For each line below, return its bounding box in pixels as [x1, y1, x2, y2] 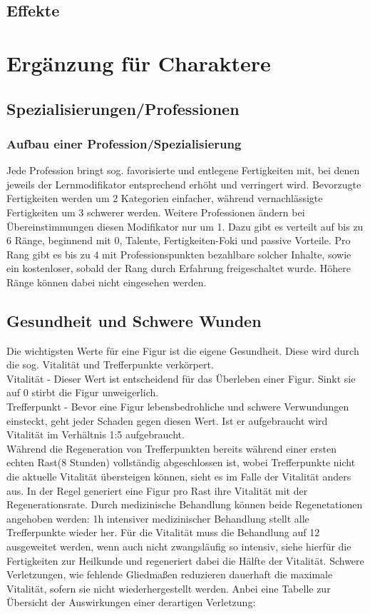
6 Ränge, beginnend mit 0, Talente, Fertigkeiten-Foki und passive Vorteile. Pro [6, 233, 351, 248]
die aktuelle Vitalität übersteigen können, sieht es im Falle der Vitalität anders [6, 469, 351, 484]
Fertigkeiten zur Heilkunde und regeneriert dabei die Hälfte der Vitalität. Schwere [6, 553, 364, 568]
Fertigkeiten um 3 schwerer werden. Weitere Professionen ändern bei [6, 204, 305, 219]
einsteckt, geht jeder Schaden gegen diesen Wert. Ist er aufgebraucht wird [6, 413, 328, 428]
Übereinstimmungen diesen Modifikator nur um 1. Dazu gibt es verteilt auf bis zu [6, 218, 364, 233]
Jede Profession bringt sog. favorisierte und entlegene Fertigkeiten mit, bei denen [6, 163, 360, 178]
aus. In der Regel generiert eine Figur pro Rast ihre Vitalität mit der [6, 483, 308, 498]
